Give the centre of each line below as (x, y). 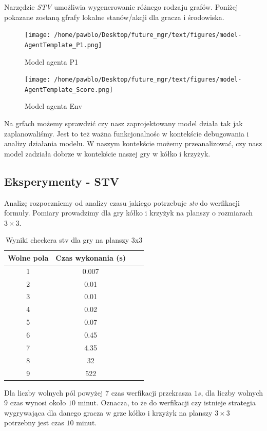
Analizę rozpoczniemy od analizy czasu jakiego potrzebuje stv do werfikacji (122, 202)
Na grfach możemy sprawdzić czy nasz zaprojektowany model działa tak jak (123, 123)
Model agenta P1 (52, 61)
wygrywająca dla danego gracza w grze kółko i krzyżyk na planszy (108, 412)
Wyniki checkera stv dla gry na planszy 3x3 (74, 240)
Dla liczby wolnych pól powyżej (54, 392)
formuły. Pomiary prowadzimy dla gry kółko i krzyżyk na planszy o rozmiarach (129, 213)
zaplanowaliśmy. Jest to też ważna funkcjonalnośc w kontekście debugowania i (127, 133)
